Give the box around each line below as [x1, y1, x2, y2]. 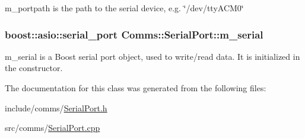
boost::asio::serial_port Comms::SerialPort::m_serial [5, 27, 263, 41]
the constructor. [5, 62, 63, 74]
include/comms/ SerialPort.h [5, 101, 107, 114]
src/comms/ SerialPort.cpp [5, 121, 100, 134]
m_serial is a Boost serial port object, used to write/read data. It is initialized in [5, 50, 300, 62]
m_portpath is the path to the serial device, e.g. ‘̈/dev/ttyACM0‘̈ [5, 2, 244, 14]
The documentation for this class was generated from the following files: [5, 82, 266, 94]
